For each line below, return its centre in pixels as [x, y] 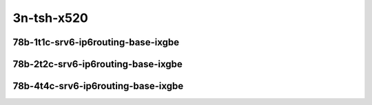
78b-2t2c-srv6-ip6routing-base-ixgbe [97, 64]
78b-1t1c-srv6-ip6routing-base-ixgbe [96, 42]
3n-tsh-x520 [51, 18]
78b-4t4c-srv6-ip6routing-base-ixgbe [98, 86]
